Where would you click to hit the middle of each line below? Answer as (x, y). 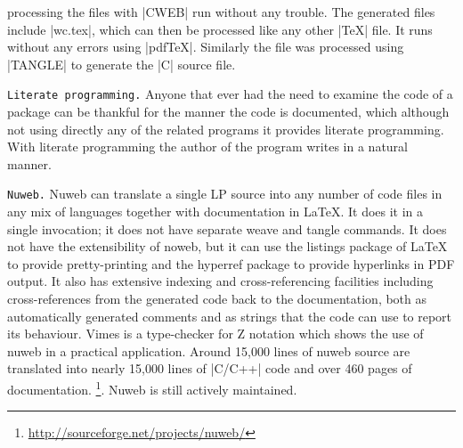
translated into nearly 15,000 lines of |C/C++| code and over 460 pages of (210, 368)
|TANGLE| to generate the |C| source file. (122, 64)
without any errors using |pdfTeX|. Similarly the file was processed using (206, 47)
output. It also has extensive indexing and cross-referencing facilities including (220, 281)
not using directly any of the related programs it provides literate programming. (226, 129)
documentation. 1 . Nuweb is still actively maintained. (152, 388)
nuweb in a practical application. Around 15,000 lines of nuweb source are (209, 350)
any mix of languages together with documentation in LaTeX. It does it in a (215, 212)
